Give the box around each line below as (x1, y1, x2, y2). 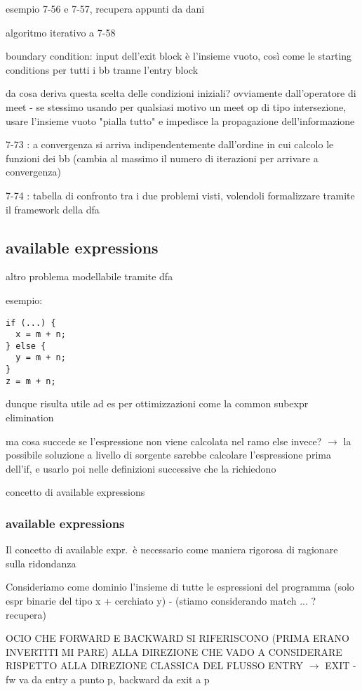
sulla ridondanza (6, 555, 76, 570)
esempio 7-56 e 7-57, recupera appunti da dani (6, 1, 205, 15)
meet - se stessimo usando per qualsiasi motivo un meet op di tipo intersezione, (6, 99, 347, 114)
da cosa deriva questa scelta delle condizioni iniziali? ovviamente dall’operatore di (6, 86, 356, 100)
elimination (6, 410, 54, 425)
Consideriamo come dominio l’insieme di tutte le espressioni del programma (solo (6, 579, 354, 594)
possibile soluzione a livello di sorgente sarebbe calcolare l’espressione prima (6, 447, 331, 462)
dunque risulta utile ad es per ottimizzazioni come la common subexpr (6, 396, 309, 411)
